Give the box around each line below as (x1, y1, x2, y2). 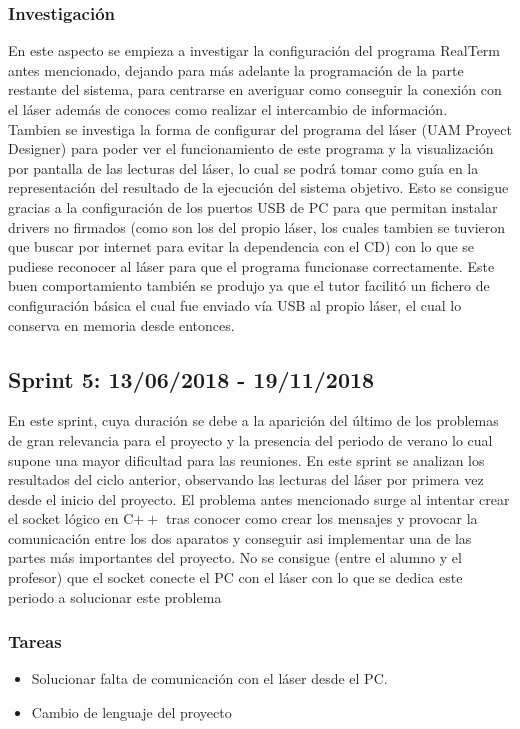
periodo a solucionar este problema (8, 586, 222, 607)
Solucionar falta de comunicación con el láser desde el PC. (31, 668, 388, 689)
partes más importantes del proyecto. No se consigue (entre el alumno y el (8, 547, 462, 568)
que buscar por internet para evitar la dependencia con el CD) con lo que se (8, 236, 475, 257)
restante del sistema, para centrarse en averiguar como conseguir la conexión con (8, 79, 502, 100)
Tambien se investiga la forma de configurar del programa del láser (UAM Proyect (8, 118, 512, 139)
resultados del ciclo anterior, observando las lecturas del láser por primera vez (8, 469, 484, 490)
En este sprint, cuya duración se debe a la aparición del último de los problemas (8, 410, 499, 431)
